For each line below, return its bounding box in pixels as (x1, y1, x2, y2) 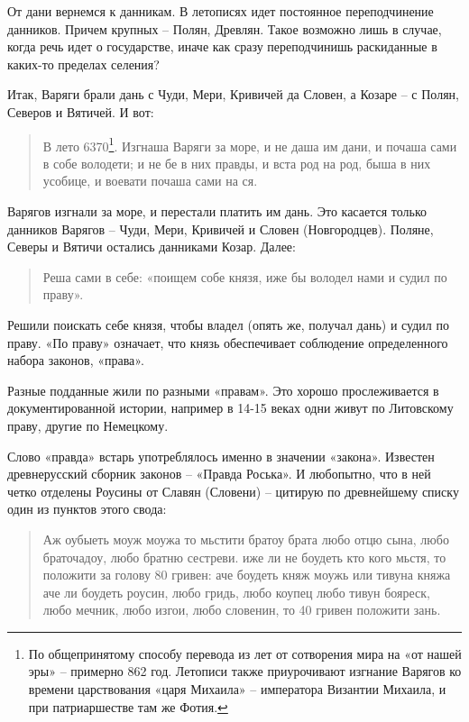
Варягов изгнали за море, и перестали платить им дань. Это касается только (7, 202, 427, 220)
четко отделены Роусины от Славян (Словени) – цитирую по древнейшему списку (7, 481, 459, 500)
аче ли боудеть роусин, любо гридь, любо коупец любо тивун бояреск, (42, 582, 431, 601)
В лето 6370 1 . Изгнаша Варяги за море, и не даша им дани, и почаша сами (42, 133, 457, 155)
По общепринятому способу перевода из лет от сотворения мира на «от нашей (28, 644, 462, 663)
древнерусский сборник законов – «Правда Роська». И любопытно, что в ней (7, 464, 431, 483)
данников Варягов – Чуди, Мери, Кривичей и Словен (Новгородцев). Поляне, (7, 219, 434, 238)
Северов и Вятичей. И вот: (7, 102, 154, 121)
